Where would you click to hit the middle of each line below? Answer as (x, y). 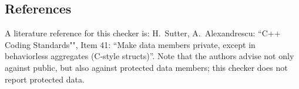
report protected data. (45, 79)
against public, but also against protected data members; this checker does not (146, 67)
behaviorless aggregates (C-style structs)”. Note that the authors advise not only (149, 56)
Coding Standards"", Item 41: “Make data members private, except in (130, 44)
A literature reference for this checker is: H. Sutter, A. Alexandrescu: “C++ (143, 33)
